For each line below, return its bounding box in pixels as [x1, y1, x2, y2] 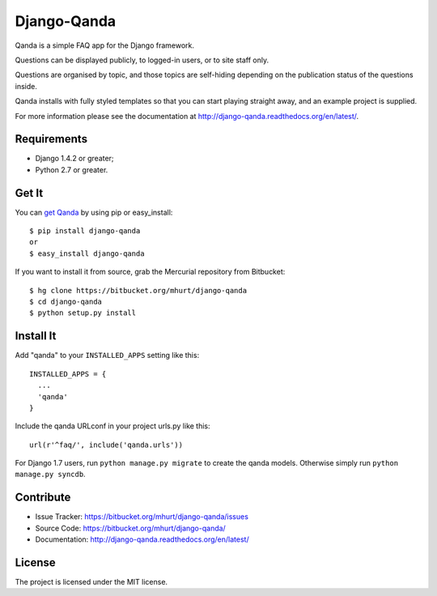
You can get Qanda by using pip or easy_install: [15, 207, 173, 217]
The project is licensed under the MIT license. [15, 577, 168, 587]
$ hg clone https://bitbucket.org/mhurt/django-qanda [29, 286, 247, 295]
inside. [15, 81, 38, 91]
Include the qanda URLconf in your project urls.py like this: [15, 421, 210, 431]
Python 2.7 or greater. [35, 164, 108, 174]
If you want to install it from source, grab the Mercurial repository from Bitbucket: [15, 267, 286, 277]
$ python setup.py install [29, 309, 137, 317]
